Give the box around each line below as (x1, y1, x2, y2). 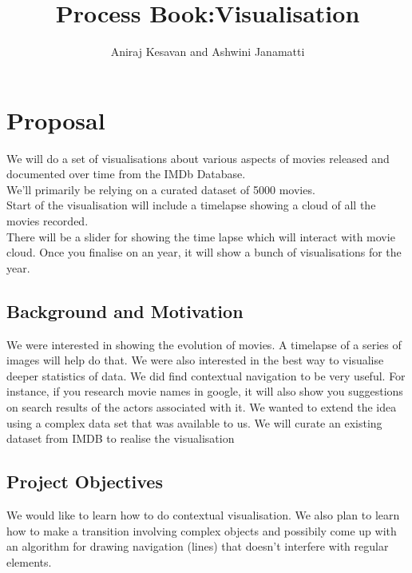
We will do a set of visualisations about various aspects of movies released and (6, 149, 390, 166)
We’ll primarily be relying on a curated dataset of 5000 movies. (6, 181, 315, 197)
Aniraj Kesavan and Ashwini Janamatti (110, 43, 305, 60)
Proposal (6, 103, 105, 136)
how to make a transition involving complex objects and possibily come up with (6, 522, 397, 539)
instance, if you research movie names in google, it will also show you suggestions (6, 383, 403, 400)
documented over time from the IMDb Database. (6, 165, 246, 182)
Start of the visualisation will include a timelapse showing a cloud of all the (6, 197, 376, 213)
